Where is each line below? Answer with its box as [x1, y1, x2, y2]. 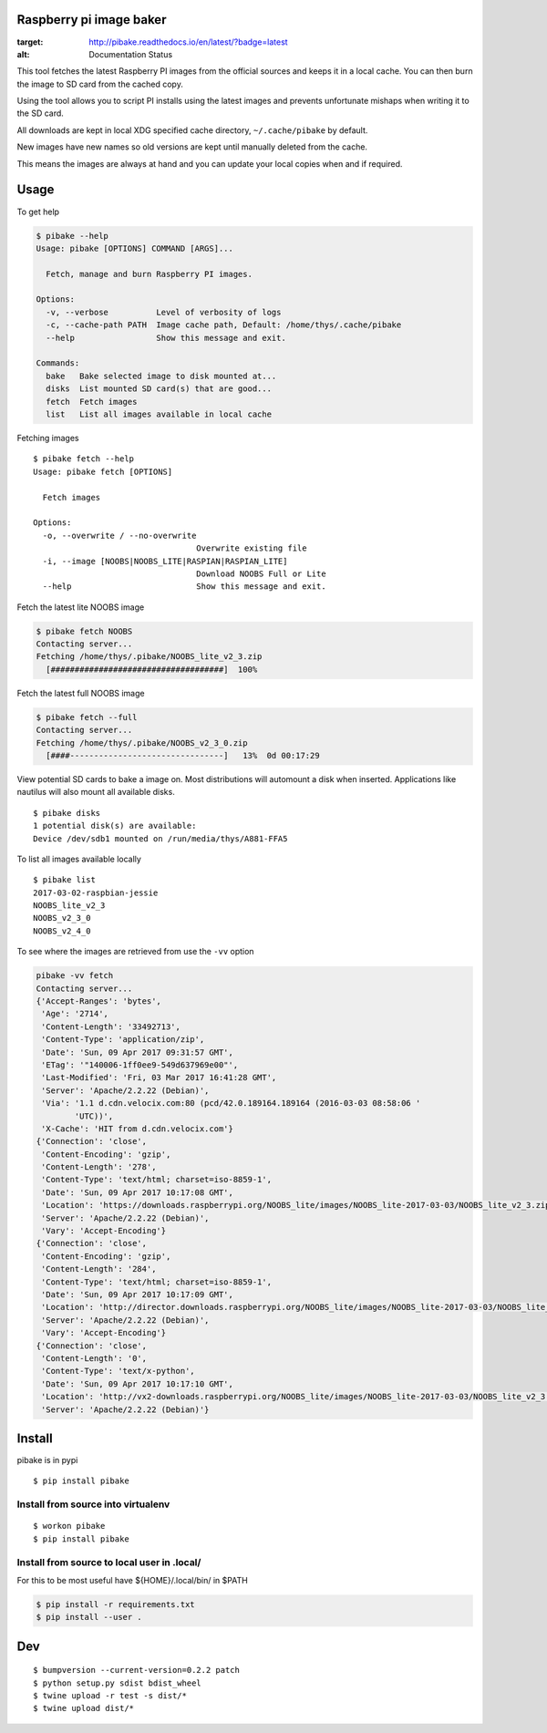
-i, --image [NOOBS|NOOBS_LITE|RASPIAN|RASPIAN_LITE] [42, 556, 288, 566]
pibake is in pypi [16, 1455, 78, 1466]
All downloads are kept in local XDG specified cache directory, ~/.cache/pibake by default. [16, 124, 368, 136]
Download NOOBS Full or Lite [196, 568, 327, 579]
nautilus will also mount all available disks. [16, 787, 175, 798]
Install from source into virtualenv [16, 1498, 170, 1511]
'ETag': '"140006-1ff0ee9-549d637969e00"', [41, 1059, 239, 1070]
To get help [16, 206, 59, 217]
